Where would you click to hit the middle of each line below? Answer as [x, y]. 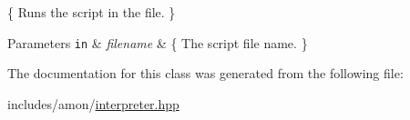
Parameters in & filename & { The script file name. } [158, 42]
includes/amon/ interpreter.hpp [93, 103]
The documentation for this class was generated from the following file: [205, 73]
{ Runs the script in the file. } [92, 12]
